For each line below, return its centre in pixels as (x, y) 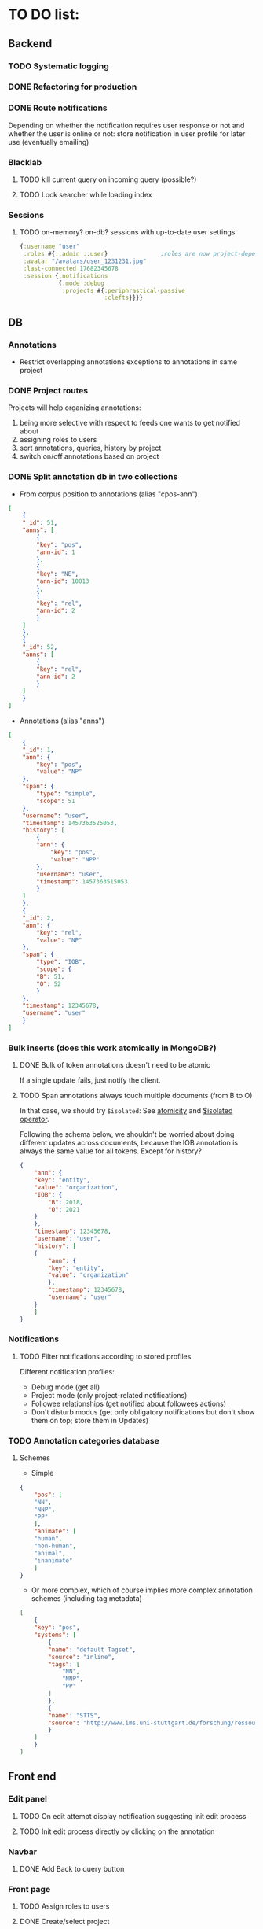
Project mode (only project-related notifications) (109, 1395)
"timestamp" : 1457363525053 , (70, 823)
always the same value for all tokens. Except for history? (111, 1151)
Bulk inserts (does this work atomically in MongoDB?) (113, 1048)
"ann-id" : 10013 (63, 581)
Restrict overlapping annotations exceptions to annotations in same (128, 362)
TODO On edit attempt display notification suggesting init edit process (133, 1816)
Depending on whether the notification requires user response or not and (126, 125)
